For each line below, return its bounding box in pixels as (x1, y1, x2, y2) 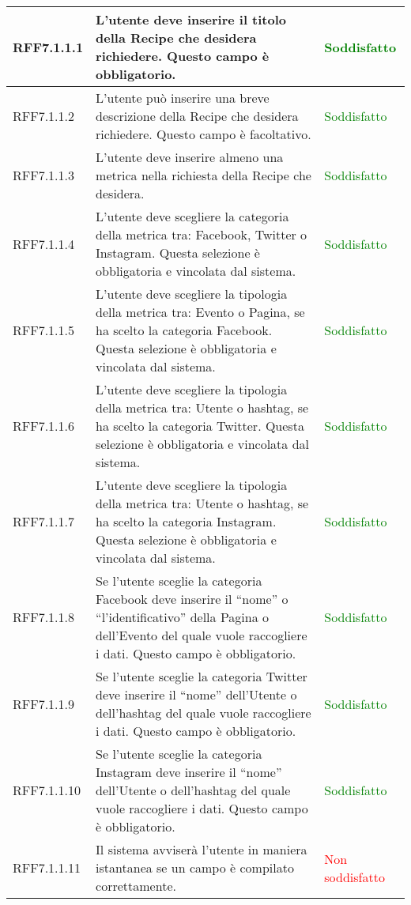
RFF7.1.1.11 (13, 858, 81, 877)
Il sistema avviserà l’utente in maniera (96, 840, 307, 858)
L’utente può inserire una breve (96, 89, 270, 107)
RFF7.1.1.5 (13, 321, 75, 339)
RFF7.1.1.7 (13, 512, 75, 530)
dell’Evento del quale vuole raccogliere (96, 626, 307, 644)
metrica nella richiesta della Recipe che (96, 166, 311, 184)
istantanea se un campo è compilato (96, 858, 294, 877)
